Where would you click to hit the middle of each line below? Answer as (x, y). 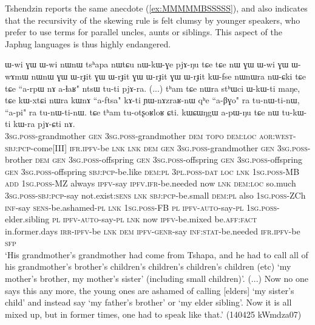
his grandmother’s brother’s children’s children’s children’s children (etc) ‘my (148, 266)
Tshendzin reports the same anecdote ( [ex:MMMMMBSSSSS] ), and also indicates (156, 8)
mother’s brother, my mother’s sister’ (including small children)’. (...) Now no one (157, 279)
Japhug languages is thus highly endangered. (88, 43)
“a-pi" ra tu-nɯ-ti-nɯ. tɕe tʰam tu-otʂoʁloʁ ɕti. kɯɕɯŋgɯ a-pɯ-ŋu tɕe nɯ (142, 111)
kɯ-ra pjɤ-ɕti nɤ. (44, 124)
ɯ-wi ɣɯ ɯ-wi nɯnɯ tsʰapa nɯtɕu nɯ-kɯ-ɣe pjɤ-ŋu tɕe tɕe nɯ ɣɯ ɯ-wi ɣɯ (147, 64)
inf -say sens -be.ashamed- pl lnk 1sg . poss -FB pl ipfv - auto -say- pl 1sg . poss (141, 207)
